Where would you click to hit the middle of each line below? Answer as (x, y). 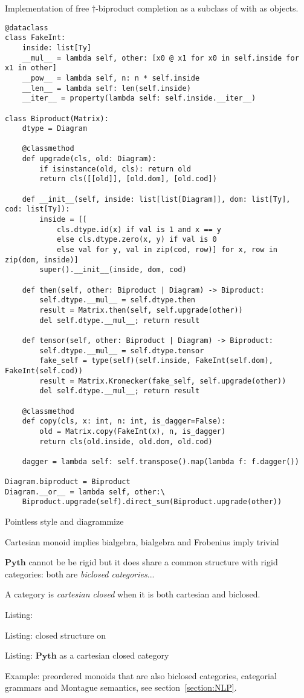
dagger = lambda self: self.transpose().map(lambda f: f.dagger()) (160, 461)
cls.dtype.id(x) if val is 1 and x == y (139, 229)
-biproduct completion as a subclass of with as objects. (197, 8)
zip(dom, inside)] (42, 260)
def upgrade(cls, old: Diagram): (89, 159)
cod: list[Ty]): (37, 209)
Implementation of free (47, 8)
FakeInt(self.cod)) (44, 371)
